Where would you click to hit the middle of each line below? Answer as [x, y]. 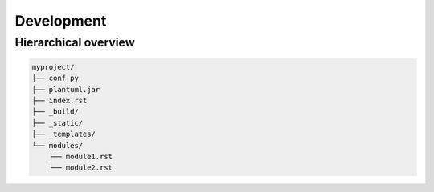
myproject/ [53, 67]
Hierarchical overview [75, 42]
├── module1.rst [80, 156]
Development [61, 21]
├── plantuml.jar [66, 89]
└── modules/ [57, 145]
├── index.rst [59, 100]
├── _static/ [57, 123]
